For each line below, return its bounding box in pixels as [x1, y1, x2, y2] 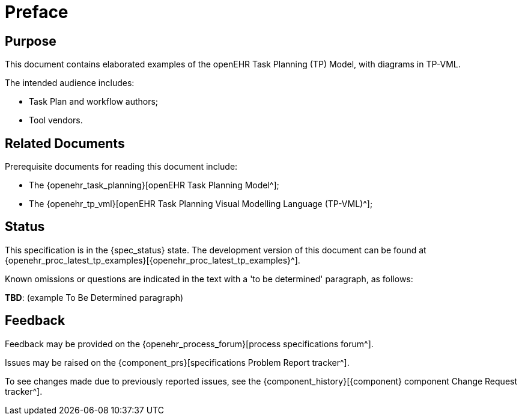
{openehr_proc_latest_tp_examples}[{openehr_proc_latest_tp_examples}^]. [5, 255, 300, 265]
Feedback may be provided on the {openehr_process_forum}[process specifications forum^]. [5, 338, 374, 349]
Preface [5, 2, 68, 22]
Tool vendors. [29, 115, 83, 126]
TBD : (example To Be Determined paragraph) [5, 292, 184, 303]
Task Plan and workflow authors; [29, 96, 159, 107]
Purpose [5, 33, 56, 49]
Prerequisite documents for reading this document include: [5, 161, 238, 172]
